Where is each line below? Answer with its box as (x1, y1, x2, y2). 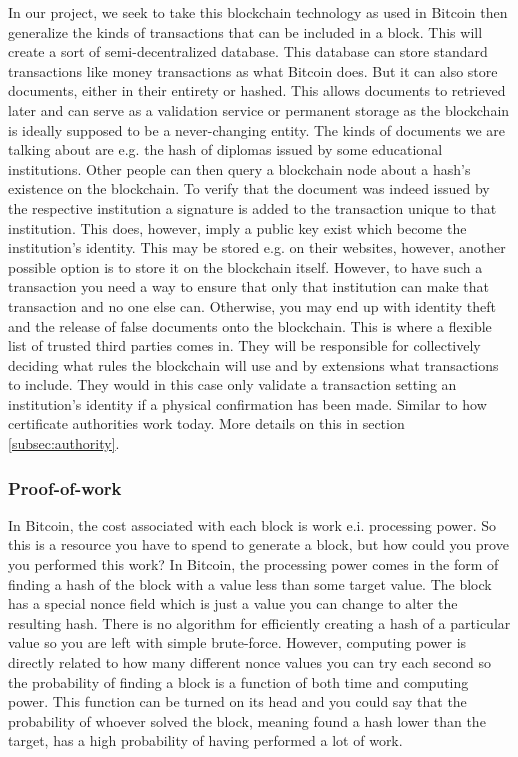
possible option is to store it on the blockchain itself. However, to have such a (8, 256, 483, 277)
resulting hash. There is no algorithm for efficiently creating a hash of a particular (8, 612, 511, 633)
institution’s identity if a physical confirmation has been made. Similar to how (8, 393, 487, 414)
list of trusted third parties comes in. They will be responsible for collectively (8, 335, 481, 356)
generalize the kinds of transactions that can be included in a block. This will (8, 21, 483, 42)
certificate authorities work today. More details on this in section (8, 413, 405, 434)
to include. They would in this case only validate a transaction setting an (8, 374, 457, 395)
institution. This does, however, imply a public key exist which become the (8, 217, 467, 238)
